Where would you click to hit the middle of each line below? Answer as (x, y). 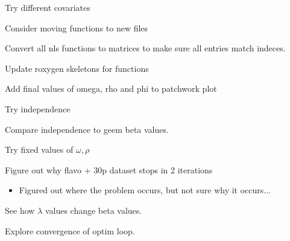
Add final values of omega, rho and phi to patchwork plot (111, 88)
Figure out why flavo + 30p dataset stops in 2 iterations (109, 169)
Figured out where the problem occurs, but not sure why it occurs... (145, 190)
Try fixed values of (39, 149)
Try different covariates (48, 7)
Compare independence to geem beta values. (87, 129)
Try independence (38, 108)
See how (20, 210)
